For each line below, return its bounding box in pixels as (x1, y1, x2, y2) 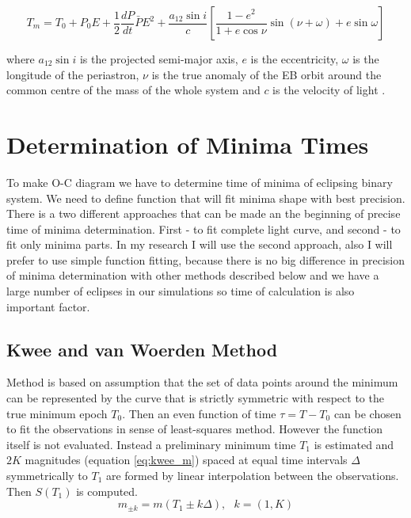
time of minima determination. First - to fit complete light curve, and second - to (6, 220, 401, 237)
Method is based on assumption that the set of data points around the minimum (6, 374, 398, 390)
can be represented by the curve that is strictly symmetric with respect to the (6, 390, 384, 406)
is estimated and (314, 436, 394, 452)
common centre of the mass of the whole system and (6, 82, 261, 98)
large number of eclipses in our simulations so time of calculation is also (6, 283, 355, 299)
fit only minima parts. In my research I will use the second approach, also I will (6, 236, 393, 253)
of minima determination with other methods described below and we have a (6, 267, 379, 284)
